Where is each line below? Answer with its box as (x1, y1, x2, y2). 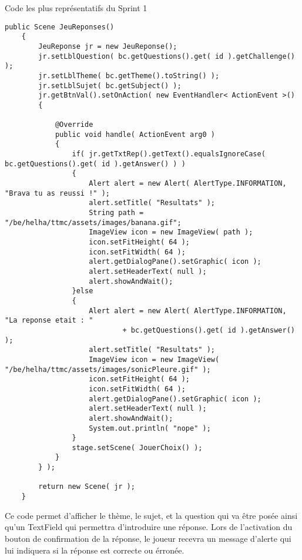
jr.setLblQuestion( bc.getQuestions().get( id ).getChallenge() (38, 52, 295, 61)
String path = (89, 209, 144, 217)
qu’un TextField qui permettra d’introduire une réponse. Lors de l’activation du (5, 521, 293, 533)
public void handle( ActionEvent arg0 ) (55, 130, 215, 139)
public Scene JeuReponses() (5, 22, 115, 31)
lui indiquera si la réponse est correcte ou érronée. (5, 544, 184, 556)
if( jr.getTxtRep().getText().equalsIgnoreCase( (72, 150, 266, 159)
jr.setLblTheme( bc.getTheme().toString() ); (38, 71, 220, 80)
